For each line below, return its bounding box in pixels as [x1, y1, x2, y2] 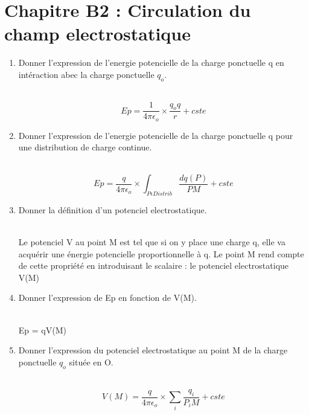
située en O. [69, 355, 113, 368]
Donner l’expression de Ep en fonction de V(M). [18, 291, 197, 304]
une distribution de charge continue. [18, 141, 152, 153]
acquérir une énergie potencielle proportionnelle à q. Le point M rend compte [18, 247, 304, 260]
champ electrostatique [4, 21, 191, 46]
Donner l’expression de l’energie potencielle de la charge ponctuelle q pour [18, 129, 293, 141]
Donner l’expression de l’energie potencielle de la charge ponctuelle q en [18, 56, 284, 69]
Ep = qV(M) [18, 323, 66, 336]
